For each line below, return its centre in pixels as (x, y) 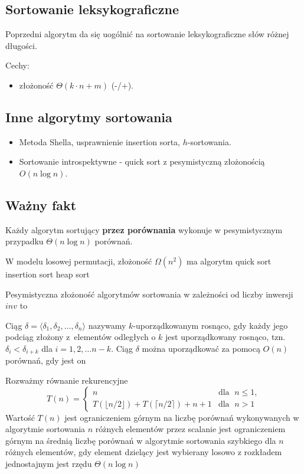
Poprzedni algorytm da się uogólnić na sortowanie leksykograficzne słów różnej (147, 34)
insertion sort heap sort (48, 274)
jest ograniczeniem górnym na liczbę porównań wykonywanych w (182, 417)
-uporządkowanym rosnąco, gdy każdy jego (210, 325)
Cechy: (17, 65)
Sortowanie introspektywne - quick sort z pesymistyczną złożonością (142, 161)
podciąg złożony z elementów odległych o (81, 337)
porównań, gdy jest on (46, 360)
